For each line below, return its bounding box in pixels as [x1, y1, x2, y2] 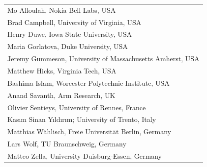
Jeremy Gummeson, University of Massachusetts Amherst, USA [7, 53, 200, 64]
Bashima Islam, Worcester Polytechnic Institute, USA [7, 77, 170, 88]
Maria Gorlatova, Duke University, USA [7, 41, 128, 51]
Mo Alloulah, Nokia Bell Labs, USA [7, 4, 116, 15]
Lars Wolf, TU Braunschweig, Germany [7, 139, 126, 149]
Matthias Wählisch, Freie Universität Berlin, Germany [7, 126, 172, 137]
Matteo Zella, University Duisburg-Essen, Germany [7, 150, 162, 161]
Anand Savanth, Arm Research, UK [7, 90, 116, 100]
